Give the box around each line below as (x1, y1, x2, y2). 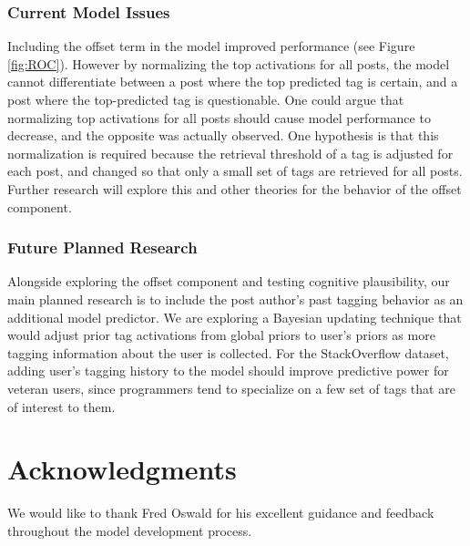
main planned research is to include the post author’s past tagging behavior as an (7, 289, 464, 308)
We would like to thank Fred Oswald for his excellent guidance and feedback (7, 503, 434, 522)
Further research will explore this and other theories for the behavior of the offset (7, 179, 462, 198)
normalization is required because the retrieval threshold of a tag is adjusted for (7, 143, 454, 162)
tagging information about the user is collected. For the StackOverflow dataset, (7, 343, 449, 362)
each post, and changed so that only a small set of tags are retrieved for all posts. (7, 161, 463, 180)
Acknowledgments (7, 450, 237, 488)
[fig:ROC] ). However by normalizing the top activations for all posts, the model (7, 54, 450, 73)
